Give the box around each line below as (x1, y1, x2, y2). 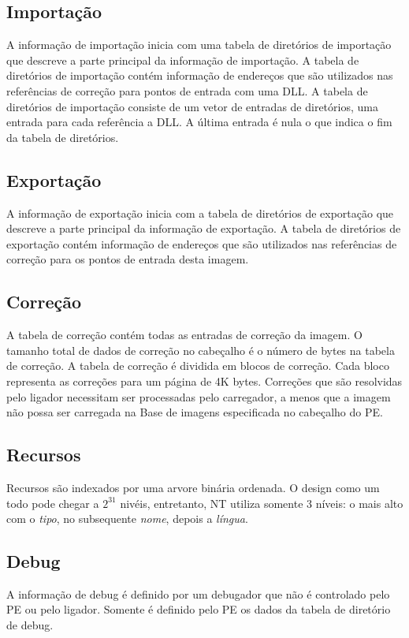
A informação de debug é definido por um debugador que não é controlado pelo (6, 585, 390, 602)
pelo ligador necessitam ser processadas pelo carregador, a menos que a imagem (6, 388, 391, 405)
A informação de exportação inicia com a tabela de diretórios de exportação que (6, 204, 394, 221)
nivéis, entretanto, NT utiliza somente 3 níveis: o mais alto (120, 494, 403, 511)
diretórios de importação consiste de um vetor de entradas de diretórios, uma (6, 98, 378, 114)
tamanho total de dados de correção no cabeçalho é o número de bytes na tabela (6, 341, 395, 358)
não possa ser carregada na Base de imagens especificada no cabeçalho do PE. (6, 404, 383, 420)
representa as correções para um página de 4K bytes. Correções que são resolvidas (6, 372, 403, 389)
